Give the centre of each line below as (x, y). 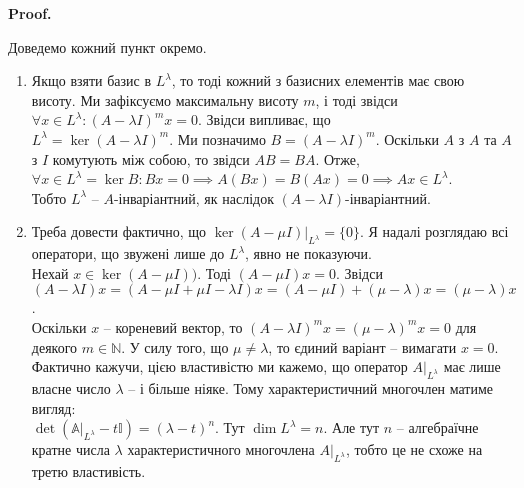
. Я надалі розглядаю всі (434, 231)
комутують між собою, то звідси (151, 158)
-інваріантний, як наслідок (193, 197)
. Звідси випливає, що (264, 119)
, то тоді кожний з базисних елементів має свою (318, 80)
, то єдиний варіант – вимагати (362, 346)
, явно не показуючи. (308, 253)
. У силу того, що (175, 346)
